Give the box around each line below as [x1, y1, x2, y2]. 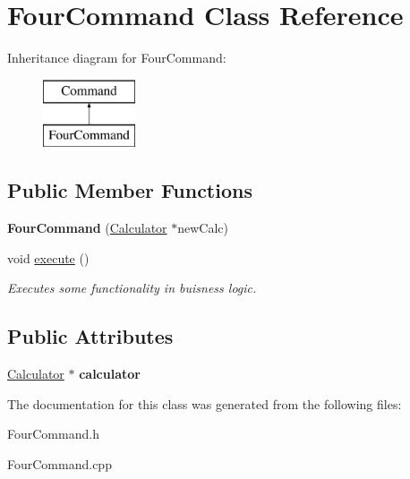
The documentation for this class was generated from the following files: [7, 394, 402, 413]
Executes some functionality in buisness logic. [7, 278, 257, 297]
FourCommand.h [7, 424, 99, 443]
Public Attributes [7, 322, 174, 350]
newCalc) [177, 218, 229, 237]
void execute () [7, 248, 90, 267]
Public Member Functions [7, 176, 252, 204]
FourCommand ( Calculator [7, 218, 167, 237]
